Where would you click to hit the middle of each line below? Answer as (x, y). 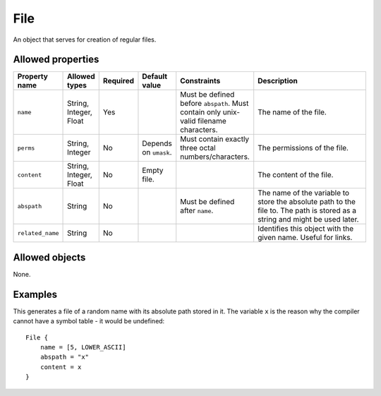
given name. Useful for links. (305, 238)
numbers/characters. (215, 157)
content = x (61, 367)
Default (155, 76)
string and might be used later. (308, 220)
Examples (35, 294)
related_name (38, 233)
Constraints (200, 81)
